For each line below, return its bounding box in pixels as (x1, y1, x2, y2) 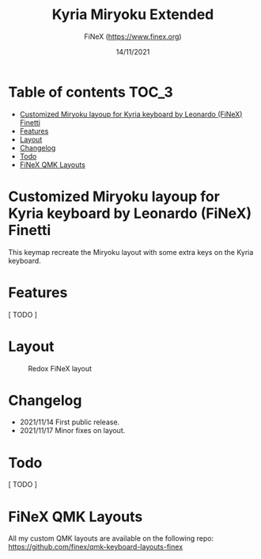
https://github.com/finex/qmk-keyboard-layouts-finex (8, 542, 183, 552)
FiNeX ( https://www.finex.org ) (84, 32, 182, 41)
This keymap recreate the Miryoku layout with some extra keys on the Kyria (8, 247, 254, 257)
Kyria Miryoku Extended (51, 6, 214, 24)
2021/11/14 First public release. (19, 417, 120, 427)
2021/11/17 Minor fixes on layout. (19, 426, 126, 435)
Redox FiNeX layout (28, 363, 93, 373)
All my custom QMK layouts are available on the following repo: (8, 534, 214, 543)
